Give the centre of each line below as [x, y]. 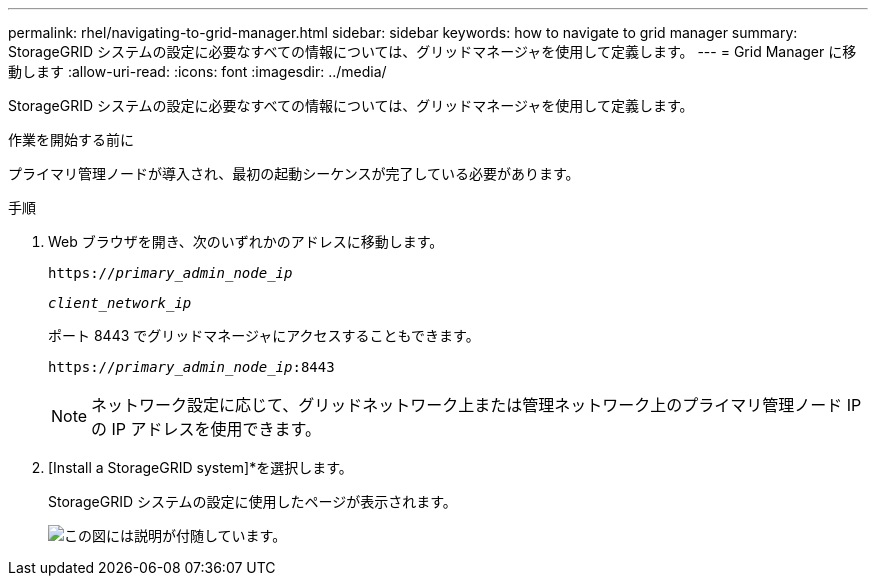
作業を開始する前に [71, 139]
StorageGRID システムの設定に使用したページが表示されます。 [252, 501]
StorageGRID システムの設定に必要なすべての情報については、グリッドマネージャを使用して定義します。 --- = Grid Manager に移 [432, 51]
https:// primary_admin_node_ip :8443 [191, 367]
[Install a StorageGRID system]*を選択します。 [200, 467]
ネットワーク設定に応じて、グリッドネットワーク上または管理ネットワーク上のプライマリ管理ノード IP [476, 405]
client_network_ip [120, 303]
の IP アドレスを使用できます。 [206, 429]
